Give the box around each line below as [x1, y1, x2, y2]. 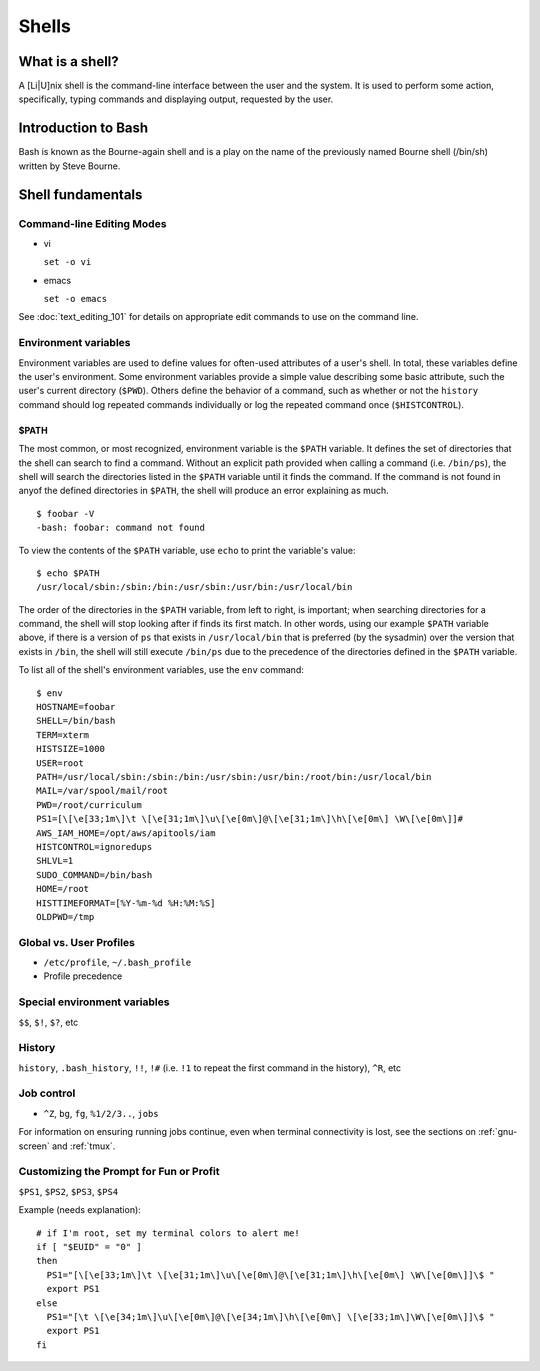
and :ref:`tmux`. [51, 1140, 116, 1152]
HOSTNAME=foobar [36, 701, 116, 713]
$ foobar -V [36, 508, 95, 519]
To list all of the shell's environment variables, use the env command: [18, 664, 304, 676]
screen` [18, 1140, 50, 1152]
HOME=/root [36, 883, 90, 895]
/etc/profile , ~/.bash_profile [43, 956, 192, 969]
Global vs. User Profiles [18, 935, 135, 949]
